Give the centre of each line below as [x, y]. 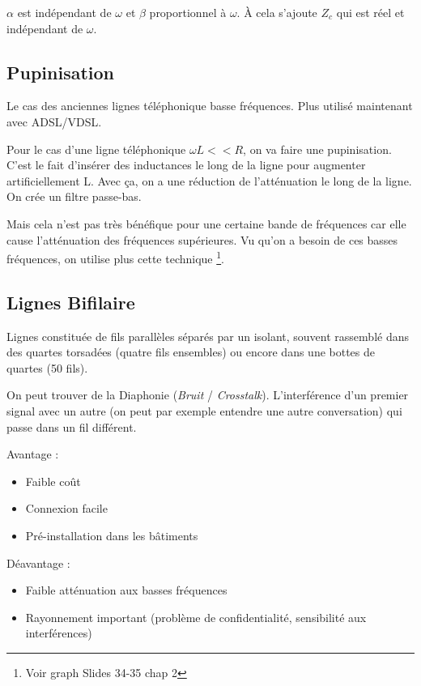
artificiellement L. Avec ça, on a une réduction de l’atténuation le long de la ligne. [209, 180]
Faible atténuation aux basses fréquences [126, 590]
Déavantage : [38, 562]
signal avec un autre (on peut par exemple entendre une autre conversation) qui [204, 410]
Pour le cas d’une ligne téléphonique [96, 149]
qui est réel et [370, 12]
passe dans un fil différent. [72, 426]
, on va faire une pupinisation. [317, 149]
